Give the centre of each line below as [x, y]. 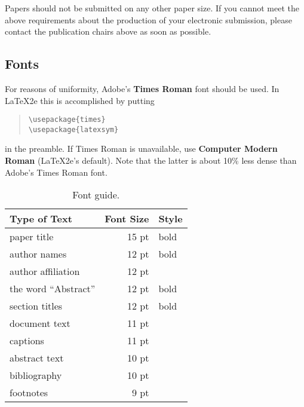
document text [40, 323]
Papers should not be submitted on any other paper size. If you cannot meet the [152, 8]
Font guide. [96, 195]
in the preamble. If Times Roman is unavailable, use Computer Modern [141, 149]
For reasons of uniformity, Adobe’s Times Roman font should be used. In [142, 88]
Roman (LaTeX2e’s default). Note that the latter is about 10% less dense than [151, 160]
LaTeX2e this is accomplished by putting [80, 100]
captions [27, 341]
